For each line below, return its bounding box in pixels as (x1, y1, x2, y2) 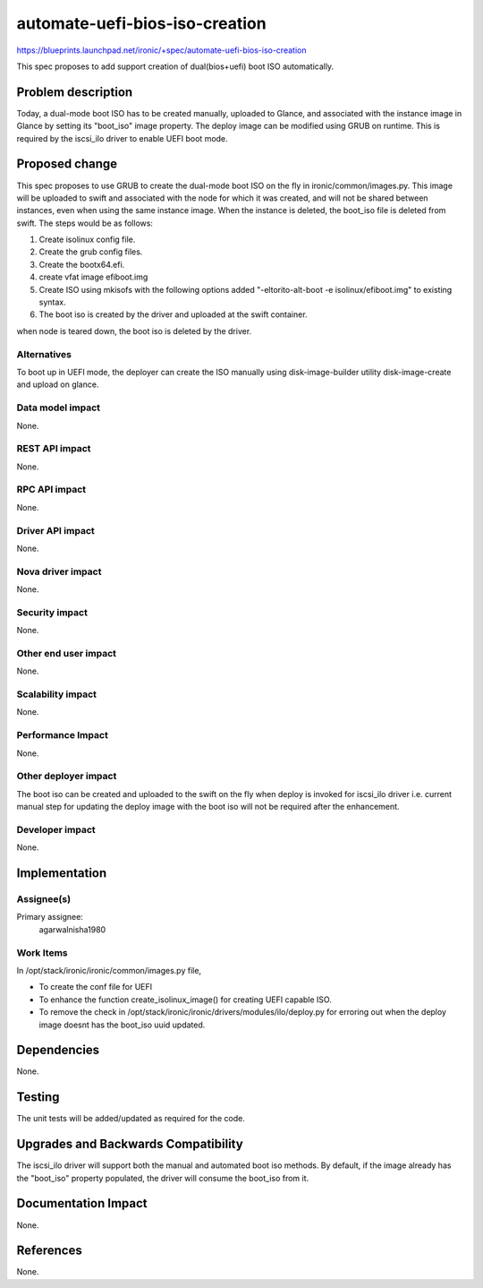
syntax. (38, 296, 66, 308)
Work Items (16, 946, 68, 958)
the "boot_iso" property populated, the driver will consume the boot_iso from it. (16, 1172, 309, 1183)
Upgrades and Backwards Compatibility (16, 1137, 243, 1152)
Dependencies (16, 1043, 100, 1058)
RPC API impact (16, 484, 87, 496)
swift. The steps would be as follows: (16, 218, 154, 228)
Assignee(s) (16, 893, 72, 906)
